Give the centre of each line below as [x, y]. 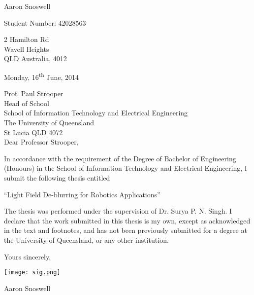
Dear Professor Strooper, [41, 142]
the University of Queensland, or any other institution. [86, 240]
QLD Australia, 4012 [35, 58]
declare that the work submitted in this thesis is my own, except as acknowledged [127, 220]
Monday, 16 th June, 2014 [42, 76]
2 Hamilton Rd [27, 39]
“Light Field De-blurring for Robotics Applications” [82, 194]
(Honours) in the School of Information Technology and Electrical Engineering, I [126, 168]
